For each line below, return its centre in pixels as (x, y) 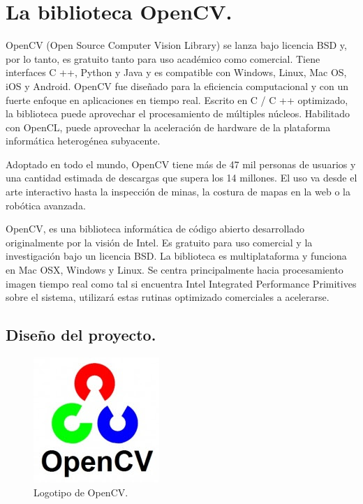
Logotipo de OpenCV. (81, 492)
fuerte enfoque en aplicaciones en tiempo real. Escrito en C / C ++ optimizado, (177, 99)
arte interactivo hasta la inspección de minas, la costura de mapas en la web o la (178, 192)
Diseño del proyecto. (81, 335)
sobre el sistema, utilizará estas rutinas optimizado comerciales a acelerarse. (168, 297)
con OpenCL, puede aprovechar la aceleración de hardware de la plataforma (168, 127)
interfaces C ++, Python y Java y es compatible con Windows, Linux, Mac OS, (176, 72)
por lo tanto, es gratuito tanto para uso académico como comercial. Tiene (163, 58)
